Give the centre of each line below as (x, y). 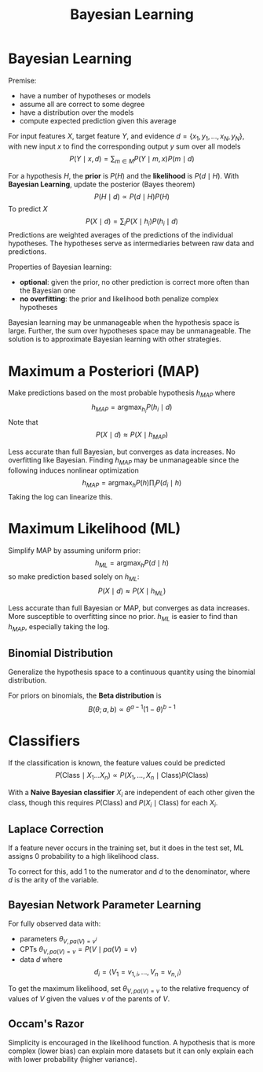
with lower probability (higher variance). (73, 1059)
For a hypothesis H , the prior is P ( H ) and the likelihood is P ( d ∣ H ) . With (124, 175)
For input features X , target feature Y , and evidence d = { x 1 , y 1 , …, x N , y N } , (126, 137)
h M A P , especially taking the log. (59, 627)
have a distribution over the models (77, 112)
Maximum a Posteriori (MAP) (104, 371)
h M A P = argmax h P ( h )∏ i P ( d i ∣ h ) (132, 483)
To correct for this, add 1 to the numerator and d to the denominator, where (129, 871)
